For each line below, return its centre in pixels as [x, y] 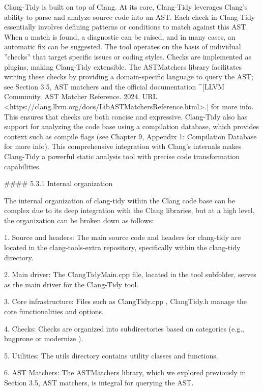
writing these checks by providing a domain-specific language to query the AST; [129, 77]
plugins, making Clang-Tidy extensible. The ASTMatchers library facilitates [123, 66]
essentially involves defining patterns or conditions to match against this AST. [126, 27]
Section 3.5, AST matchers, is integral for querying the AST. [99, 382]
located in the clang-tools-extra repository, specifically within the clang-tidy [122, 247]
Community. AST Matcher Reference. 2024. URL [81, 96]
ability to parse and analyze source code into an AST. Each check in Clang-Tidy [130, 17]
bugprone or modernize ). [44, 338]
